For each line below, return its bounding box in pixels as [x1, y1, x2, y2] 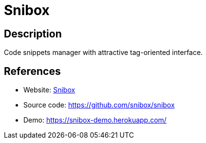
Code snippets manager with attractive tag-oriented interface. [4, 48, 203, 57]
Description [4, 27, 62, 40]
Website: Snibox [23, 86, 75, 94]
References [4, 65, 61, 77]
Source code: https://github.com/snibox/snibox [23, 101, 175, 109]
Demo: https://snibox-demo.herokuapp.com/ [23, 116, 167, 125]
